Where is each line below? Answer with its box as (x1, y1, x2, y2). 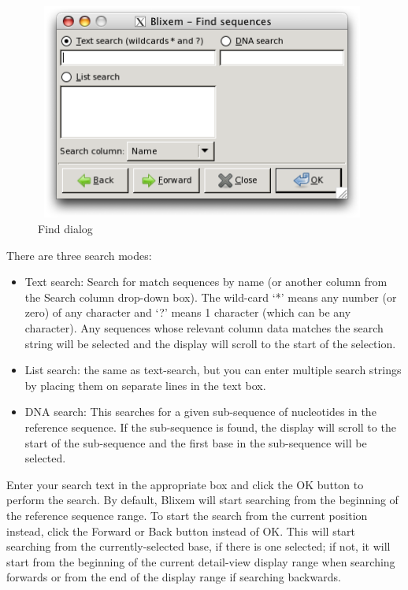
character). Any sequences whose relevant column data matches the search (24, 320, 384, 336)
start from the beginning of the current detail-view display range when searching (6, 553, 395, 570)
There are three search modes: (6, 247, 152, 263)
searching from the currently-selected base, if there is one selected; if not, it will (6, 538, 391, 555)
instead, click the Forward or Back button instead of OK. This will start (6, 522, 356, 539)
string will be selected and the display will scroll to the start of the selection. (24, 335, 396, 351)
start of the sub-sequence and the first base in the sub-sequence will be (24, 434, 367, 451)
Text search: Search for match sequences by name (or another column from (24, 273, 388, 290)
